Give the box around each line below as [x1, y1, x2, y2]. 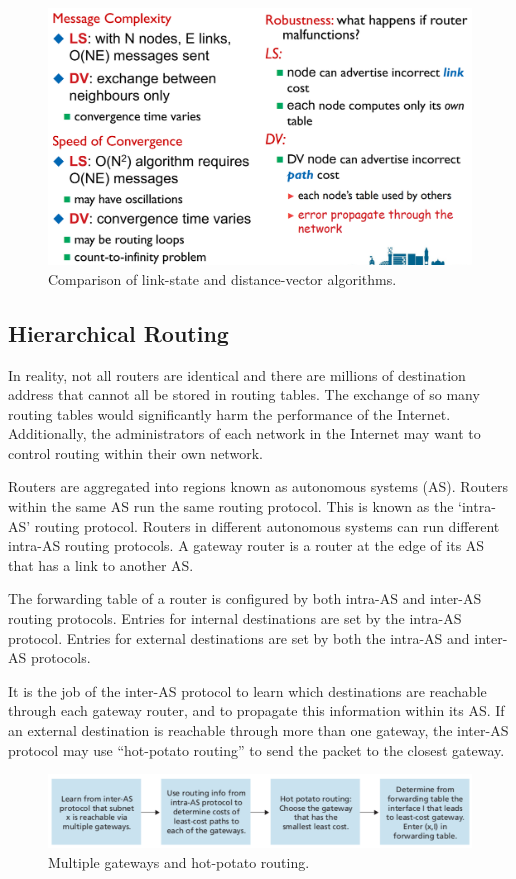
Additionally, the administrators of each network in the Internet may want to [8, 423, 481, 444]
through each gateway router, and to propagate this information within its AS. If [8, 700, 505, 721]
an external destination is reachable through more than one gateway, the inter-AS [8, 720, 509, 741]
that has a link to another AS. [8, 554, 194, 575]
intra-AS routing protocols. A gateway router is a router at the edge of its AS [8, 535, 485, 556]
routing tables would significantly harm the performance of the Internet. [8, 403, 451, 424]
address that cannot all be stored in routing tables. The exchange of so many [8, 384, 480, 405]
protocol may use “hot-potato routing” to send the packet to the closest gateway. [8, 739, 505, 760]
